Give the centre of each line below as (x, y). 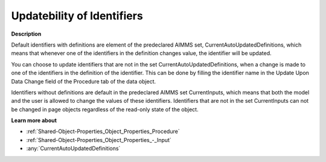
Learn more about (34, 120)
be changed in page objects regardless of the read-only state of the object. (105, 109)
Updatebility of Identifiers (77, 16)
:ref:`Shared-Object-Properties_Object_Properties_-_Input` (99, 140)
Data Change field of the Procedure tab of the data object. (84, 81)
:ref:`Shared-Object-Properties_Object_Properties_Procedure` (103, 131)
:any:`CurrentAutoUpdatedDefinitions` (73, 149)
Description (26, 34)
